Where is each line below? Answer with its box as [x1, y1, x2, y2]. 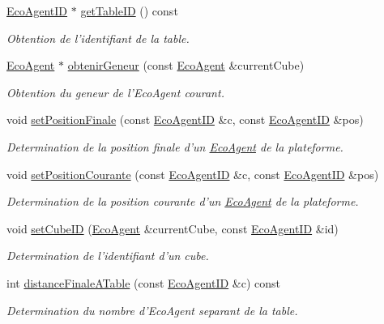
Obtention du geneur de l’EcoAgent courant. [6, 83, 224, 100]
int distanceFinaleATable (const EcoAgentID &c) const [6, 274, 281, 291]
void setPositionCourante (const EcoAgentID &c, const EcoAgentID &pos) [6, 165, 379, 182]
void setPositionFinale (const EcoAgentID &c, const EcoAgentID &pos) [6, 111, 364, 128]
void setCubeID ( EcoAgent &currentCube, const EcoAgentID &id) [6, 220, 339, 237]
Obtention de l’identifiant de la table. [6, 29, 190, 46]
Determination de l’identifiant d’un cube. [6, 247, 209, 264]
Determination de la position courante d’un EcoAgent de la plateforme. [6, 193, 359, 210]
